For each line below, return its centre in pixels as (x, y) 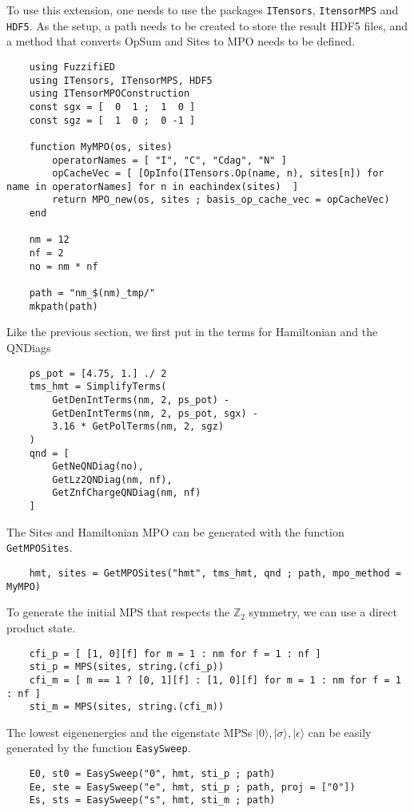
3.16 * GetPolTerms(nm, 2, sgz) (138, 427)
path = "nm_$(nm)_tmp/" (92, 293)
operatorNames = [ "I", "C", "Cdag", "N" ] (169, 160)
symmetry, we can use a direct (323, 612)
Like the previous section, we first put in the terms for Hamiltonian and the (192, 332)
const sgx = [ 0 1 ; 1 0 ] (112, 107)
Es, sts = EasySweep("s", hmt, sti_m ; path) (152, 800)
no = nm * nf (64, 266)
